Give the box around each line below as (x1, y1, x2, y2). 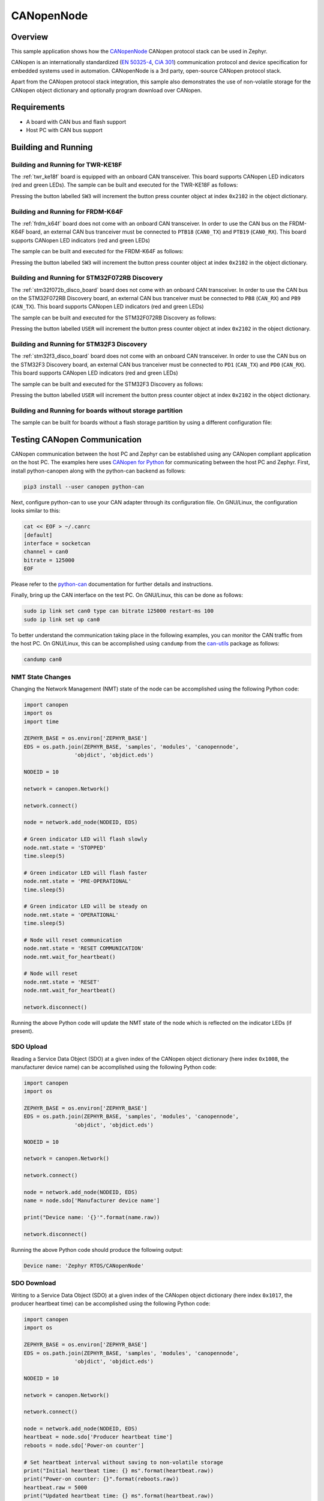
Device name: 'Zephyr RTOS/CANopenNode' (23, 1262, 144, 1269)
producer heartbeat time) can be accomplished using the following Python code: (11, 1300, 211, 1307)
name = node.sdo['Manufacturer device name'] (23, 1197, 160, 1204)
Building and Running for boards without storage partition (11, 406, 183, 414)
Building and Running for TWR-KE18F (11, 160, 122, 169)
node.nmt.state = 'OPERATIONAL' (23, 911, 119, 918)
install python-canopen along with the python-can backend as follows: (11, 467, 186, 474)
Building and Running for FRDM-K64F (11, 207, 123, 216)
